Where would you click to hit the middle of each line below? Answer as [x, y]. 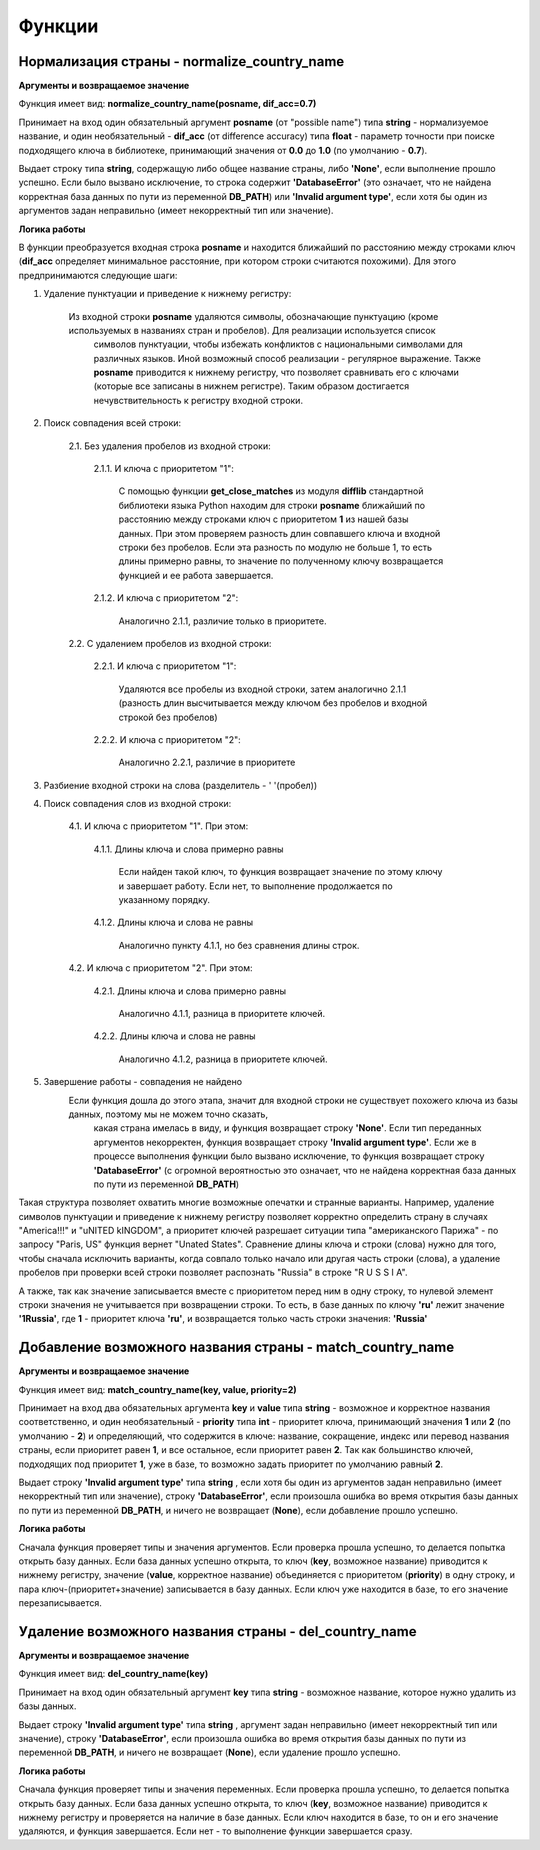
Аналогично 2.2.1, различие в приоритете [207, 762]
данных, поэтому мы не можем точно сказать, [168, 1114]
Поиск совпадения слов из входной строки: [137, 804]
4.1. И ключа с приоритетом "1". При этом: [158, 826]
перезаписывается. [60, 1603]
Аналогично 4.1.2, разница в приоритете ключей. [223, 1059]
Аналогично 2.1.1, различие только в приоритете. [222, 621]
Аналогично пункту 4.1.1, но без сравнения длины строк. [239, 945]
